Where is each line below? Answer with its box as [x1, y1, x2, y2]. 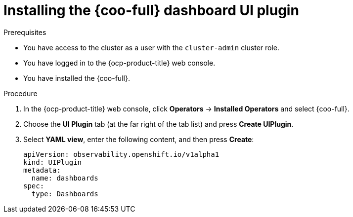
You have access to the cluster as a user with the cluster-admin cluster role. [23, 43, 280, 52]
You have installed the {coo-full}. [23, 73, 130, 82]
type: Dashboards [31, 189, 98, 198]
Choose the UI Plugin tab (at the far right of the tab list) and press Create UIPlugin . [23, 119, 294, 128]
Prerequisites [3, 28, 46, 36]
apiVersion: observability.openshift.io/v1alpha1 [23, 150, 220, 158]
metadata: [23, 166, 61, 174]
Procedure [3, 89, 38, 98]
